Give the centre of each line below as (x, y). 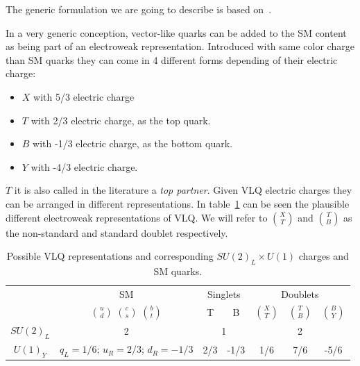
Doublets (300, 293)
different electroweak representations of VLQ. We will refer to (137, 217)
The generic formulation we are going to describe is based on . (139, 9)
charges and (324, 256)
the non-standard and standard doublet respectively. (117, 232)
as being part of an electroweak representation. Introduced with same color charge (180, 46)
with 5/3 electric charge (84, 96)
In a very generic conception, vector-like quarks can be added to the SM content (176, 32)
